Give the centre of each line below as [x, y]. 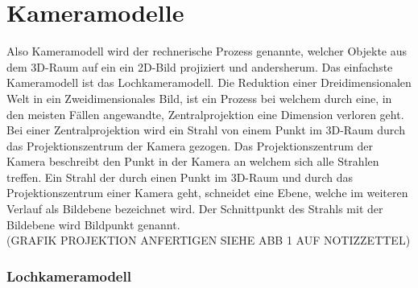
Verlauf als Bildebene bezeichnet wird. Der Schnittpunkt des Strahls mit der [195, 209]
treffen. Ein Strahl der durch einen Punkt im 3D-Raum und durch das [180, 177]
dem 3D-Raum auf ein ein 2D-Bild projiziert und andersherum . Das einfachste [200, 66]
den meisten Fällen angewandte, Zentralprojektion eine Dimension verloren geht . [205, 114]
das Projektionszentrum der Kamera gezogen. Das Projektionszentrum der [190, 145]
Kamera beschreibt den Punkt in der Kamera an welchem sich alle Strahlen [193, 161]
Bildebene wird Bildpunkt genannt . [93, 224]
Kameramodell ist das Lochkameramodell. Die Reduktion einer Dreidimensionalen [209, 82]
